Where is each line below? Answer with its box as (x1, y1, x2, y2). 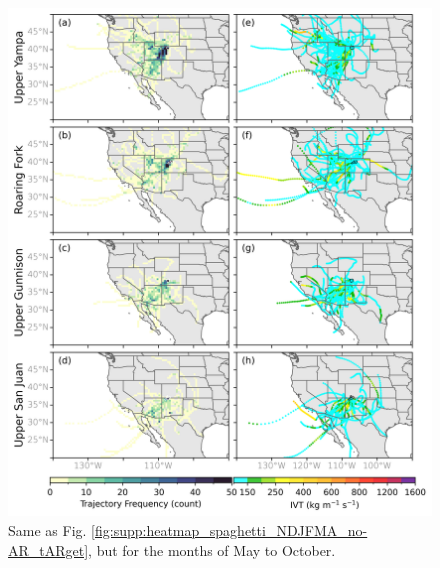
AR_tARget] (8, 539, 89, 560)
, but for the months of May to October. (88, 539, 336, 560)
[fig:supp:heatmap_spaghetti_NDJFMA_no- (91, 519, 368, 540)
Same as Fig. (8, 519, 87, 540)
